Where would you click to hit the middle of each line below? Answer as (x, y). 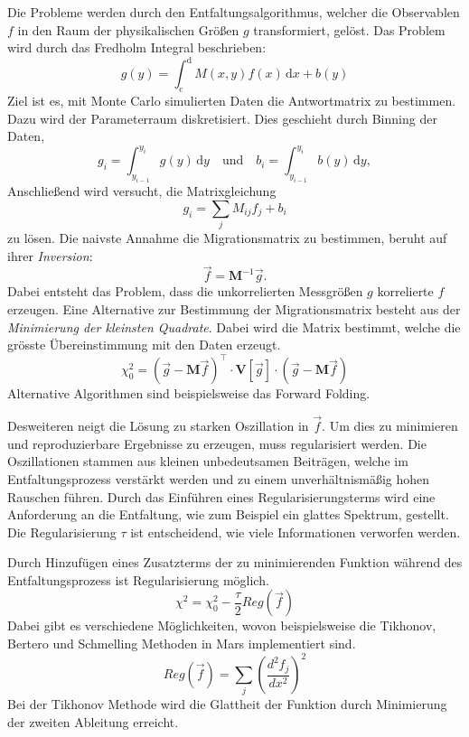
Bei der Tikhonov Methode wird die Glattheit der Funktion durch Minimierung (227, 704)
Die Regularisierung (62, 532)
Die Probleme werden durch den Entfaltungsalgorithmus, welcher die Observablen (234, 12)
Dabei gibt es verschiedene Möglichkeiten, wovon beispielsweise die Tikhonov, (222, 625)
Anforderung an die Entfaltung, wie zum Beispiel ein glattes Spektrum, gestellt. (228, 514)
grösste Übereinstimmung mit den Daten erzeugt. (144, 345)
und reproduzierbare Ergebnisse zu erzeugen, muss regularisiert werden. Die (217, 443)
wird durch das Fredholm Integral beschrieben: (137, 47)
